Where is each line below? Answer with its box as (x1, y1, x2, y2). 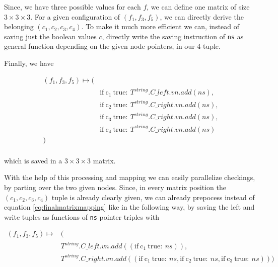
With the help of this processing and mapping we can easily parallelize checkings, (4, 172, 255, 183)
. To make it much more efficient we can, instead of (81, 21, 240, 32)
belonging (4, 21, 34, 32)
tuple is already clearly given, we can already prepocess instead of (51, 192, 255, 202)
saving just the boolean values (4, 31, 97, 41)
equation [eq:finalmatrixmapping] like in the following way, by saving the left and (4, 202, 255, 212)
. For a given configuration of (30, 11, 120, 22)
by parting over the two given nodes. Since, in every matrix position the (4, 182, 226, 193)
